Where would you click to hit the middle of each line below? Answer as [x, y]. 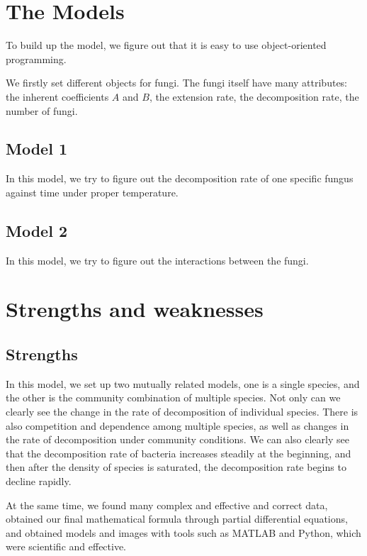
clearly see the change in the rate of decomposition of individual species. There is [182, 412]
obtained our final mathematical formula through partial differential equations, [177, 519]
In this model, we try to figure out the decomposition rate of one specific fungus [180, 178]
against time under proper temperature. [92, 192]
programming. [36, 59]
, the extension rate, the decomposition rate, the [254, 96]
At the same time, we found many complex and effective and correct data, [167, 505]
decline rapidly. [39, 481]
